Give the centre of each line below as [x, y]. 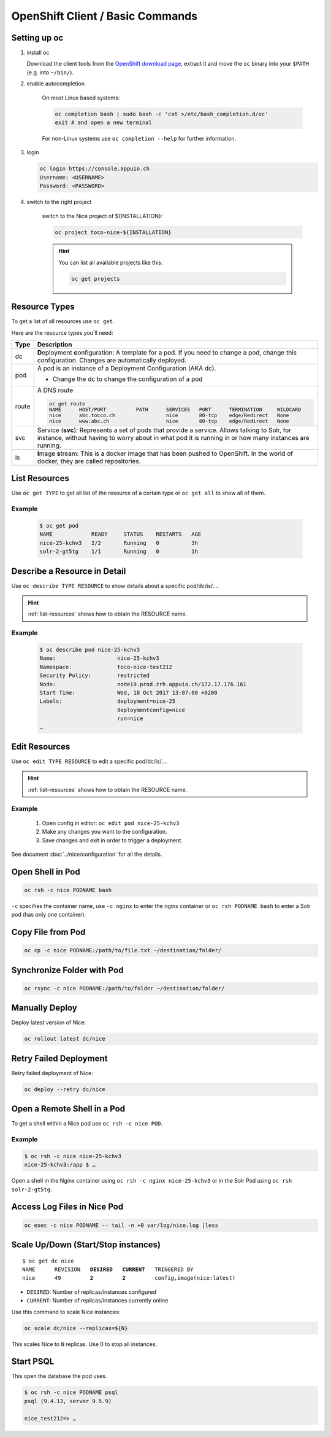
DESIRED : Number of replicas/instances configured [91, 1292]
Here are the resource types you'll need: [62, 332]
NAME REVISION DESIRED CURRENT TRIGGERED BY [108, 1270]
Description [55, 345]
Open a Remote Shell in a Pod [68, 1109]
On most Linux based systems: [81, 98]
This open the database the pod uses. [59, 1376]
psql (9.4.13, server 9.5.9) [68, 1401]
